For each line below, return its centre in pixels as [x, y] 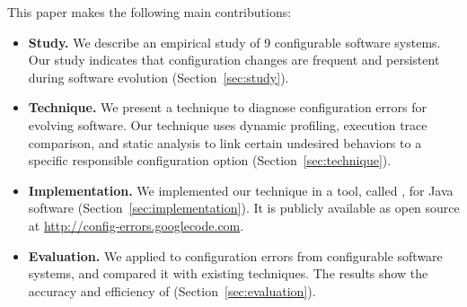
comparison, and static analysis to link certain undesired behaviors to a [225, 142]
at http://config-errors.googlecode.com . [136, 225]
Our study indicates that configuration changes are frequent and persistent [234, 60]
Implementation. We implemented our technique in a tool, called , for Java [241, 190]
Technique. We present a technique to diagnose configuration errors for [227, 107]
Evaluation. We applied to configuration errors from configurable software [235, 255]
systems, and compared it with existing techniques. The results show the [228, 273]
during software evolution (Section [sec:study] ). [159, 77]
